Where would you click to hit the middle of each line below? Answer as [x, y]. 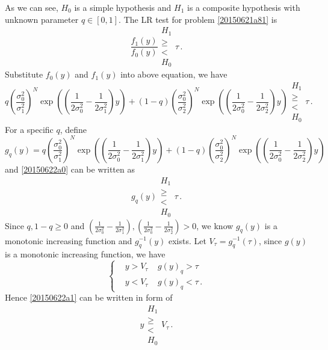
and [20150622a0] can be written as [70, 169]
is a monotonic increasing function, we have [85, 254]
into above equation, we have [174, 74]
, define [73, 129]
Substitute [24, 74]
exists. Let [187, 240]
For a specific [29, 129]
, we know [215, 225]
